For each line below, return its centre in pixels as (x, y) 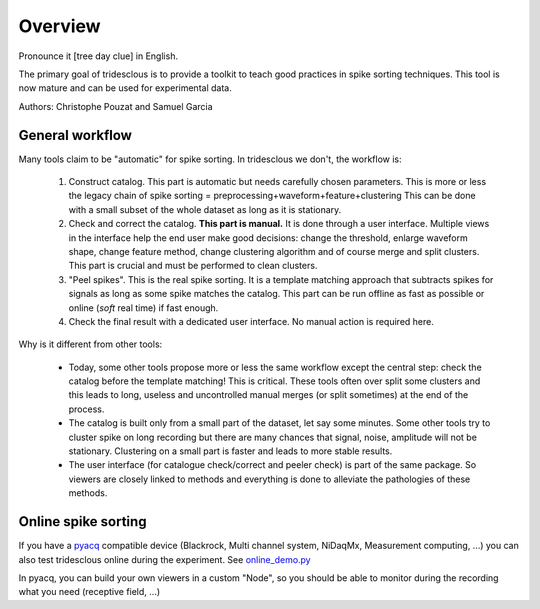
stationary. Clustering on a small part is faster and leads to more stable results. (230, 451)
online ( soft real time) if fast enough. (143, 307)
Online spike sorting (82, 521)
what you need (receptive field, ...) (89, 592)
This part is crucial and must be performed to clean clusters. (193, 266)
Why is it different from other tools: (90, 344)
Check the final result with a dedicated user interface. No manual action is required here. (251, 321)
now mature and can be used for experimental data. (125, 88)
